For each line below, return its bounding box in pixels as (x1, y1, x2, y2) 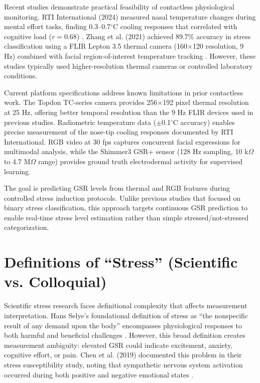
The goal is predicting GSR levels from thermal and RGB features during (4, 183, 230, 193)
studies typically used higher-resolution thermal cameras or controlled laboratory (4, 60, 253, 71)
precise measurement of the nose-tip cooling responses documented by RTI (4, 126, 233, 137)
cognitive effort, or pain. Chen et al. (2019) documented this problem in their (4, 349, 242, 360)
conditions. (4, 70, 38, 81)
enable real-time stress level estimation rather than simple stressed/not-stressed (4, 212, 249, 222)
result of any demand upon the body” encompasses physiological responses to (4, 320, 242, 330)
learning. (4, 166, 31, 176)
